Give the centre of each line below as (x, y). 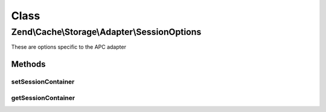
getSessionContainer (43, 98)
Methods (28, 64)
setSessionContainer (43, 82)
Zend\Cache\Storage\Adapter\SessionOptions (106, 32)
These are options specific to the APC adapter (69, 47)
